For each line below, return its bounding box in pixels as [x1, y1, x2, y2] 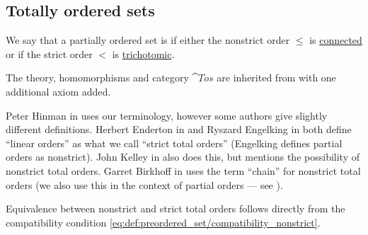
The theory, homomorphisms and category [6, 70, 189, 85]
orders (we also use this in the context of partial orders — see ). [6, 177, 283, 192]
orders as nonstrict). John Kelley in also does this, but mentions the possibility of [6, 149, 360, 164]
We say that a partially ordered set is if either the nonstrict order [6, 33, 290, 47]
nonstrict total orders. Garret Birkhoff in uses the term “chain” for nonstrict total [6, 163, 361, 178]
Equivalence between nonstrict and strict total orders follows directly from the [6, 201, 345, 216]
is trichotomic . [112, 46, 175, 61]
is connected [309, 33, 362, 47]
